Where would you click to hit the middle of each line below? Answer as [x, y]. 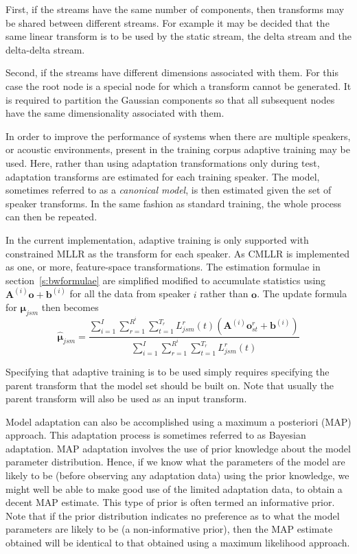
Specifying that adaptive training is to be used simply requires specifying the [168, 371]
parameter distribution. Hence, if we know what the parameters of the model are [175, 462]
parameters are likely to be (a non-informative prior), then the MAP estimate [169, 529]
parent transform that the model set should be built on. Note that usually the [170, 385]
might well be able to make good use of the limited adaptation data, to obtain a [174, 488]
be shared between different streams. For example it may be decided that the [168, 22]
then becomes [70, 307]
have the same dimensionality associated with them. [115, 113]
